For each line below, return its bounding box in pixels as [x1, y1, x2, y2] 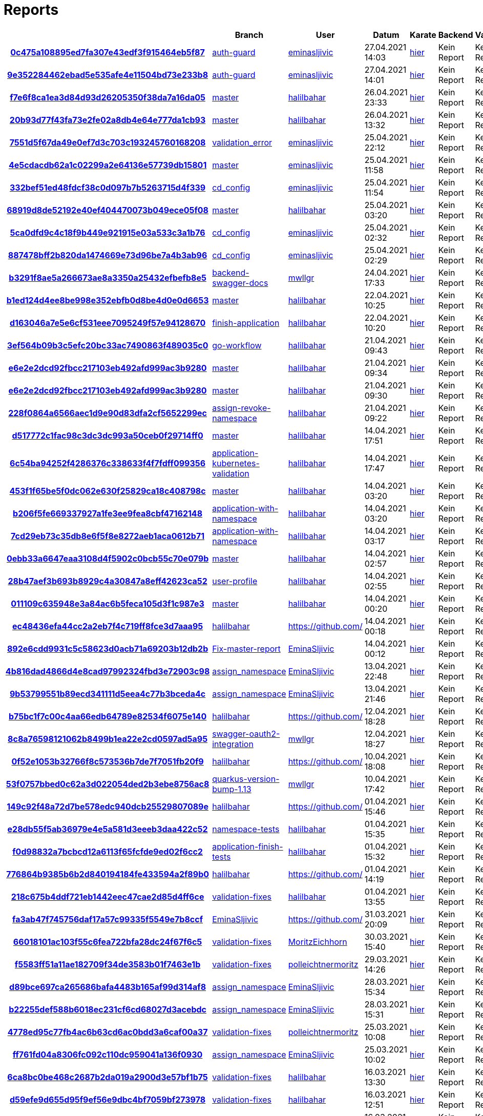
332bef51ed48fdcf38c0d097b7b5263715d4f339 [9, 182, 206, 193]
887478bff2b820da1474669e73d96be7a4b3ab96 [8, 250, 207, 260]
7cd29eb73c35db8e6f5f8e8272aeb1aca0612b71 [11, 530, 205, 541]
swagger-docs [212, 277, 268, 288]
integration [212, 738, 254, 749]
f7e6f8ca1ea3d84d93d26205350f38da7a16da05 [10, 92, 205, 102]
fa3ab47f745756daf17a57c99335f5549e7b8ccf [12, 914, 203, 924]
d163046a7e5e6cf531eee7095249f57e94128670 [9, 317, 206, 328]
